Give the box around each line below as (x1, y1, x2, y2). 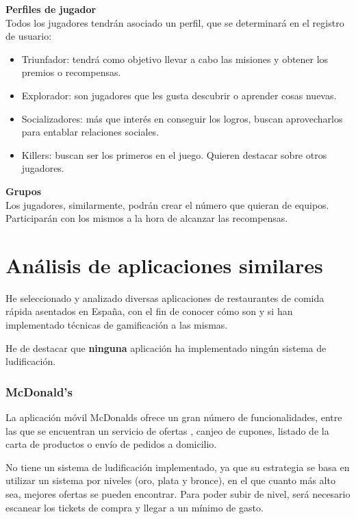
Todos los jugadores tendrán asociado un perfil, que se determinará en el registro (5, 15, 344, 29)
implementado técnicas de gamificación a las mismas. (5, 318, 228, 332)
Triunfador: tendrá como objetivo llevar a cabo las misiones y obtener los (21, 51, 329, 66)
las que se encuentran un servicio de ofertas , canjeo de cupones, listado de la (5, 423, 329, 438)
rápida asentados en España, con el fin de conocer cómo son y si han (5, 304, 293, 318)
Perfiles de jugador (5, 2, 97, 16)
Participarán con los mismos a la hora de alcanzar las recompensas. (5, 211, 288, 225)
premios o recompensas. (21, 65, 121, 79)
